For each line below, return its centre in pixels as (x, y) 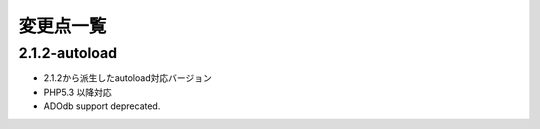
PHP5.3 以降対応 (77, 92)
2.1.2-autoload (68, 53)
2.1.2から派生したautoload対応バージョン (127, 78)
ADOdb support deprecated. (102, 106)
